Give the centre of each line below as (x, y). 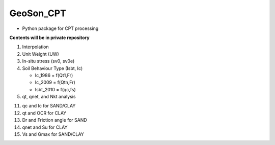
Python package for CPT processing (60, 28)
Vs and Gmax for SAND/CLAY (53, 134)
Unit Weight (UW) (41, 54)
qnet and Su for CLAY (45, 127)
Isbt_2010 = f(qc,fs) (55, 89)
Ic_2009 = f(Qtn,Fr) (55, 82)
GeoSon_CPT (38, 13)
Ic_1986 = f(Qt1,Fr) (54, 75)
